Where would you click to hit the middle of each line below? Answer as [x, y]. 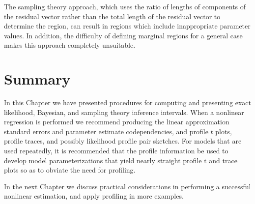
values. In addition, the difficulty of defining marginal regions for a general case [123, 35]
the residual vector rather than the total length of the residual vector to [112, 16]
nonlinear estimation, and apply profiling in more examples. [94, 196]
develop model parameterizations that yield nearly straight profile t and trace [121, 160]
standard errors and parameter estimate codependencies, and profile [106, 131]
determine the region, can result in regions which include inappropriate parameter [127, 26]
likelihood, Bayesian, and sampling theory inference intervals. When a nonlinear [124, 112]
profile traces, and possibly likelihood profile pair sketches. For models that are [123, 141]
